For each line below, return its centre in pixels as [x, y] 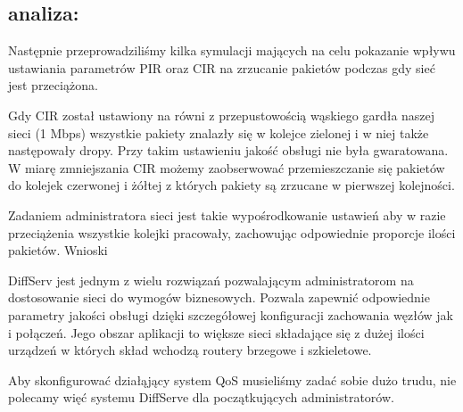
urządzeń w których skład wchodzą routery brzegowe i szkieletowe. [190, 350]
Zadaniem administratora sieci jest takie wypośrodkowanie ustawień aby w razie [227, 214]
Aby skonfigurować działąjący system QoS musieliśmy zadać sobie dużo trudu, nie [232, 379]
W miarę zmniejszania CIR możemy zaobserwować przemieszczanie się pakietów [227, 167]
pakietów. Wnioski [58, 250]
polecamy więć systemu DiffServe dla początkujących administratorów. [201, 397]
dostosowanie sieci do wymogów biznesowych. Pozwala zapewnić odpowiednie [219, 297]
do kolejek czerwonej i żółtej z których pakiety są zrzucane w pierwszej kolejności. [231, 185]
